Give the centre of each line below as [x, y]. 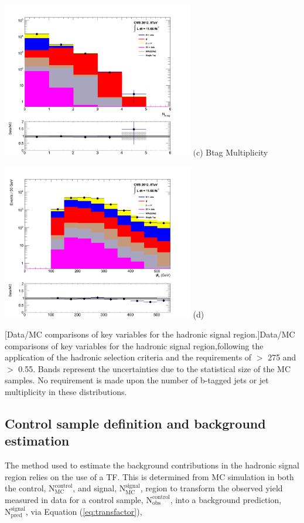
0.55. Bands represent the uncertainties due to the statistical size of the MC [154, 368]
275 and [282, 357]
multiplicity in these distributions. [66, 391]
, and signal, [95, 488]
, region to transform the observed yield [211, 488]
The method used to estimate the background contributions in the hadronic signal [152, 465]
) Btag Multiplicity [234, 152]
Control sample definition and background [135, 423]
